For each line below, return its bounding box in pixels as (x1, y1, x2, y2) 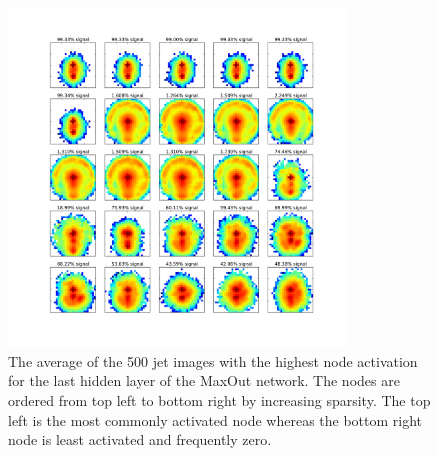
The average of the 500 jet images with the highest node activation (8, 350, 418, 371)
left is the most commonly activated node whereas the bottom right (8, 409, 423, 430)
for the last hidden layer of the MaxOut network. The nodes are (8, 370, 400, 391)
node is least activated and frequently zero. (8, 429, 272, 450)
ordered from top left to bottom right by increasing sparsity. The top (8, 389, 431, 410)
